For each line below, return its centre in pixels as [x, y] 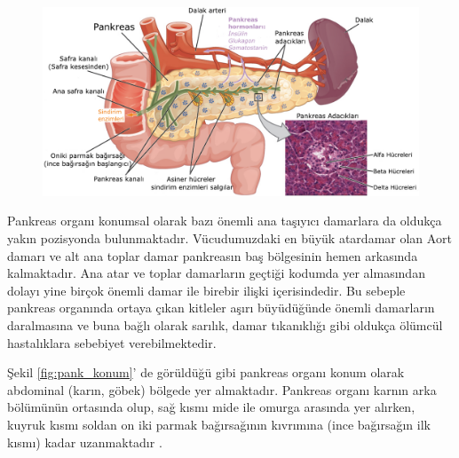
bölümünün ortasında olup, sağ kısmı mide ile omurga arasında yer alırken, [211, 407]
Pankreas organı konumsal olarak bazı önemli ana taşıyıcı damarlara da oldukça [225, 221]
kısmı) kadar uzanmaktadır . [85, 442]
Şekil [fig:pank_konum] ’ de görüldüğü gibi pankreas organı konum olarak [206, 372]
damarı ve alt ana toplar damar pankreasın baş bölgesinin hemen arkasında [213, 255]
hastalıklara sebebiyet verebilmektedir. [112, 342]
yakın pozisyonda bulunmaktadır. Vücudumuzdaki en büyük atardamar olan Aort [229, 238]
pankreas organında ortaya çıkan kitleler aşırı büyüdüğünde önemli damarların [221, 308]
